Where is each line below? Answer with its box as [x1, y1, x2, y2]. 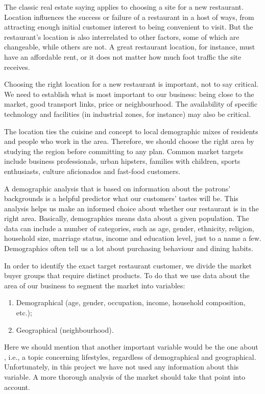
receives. [4, 61, 30, 72]
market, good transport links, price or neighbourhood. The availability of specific [4, 98, 257, 109]
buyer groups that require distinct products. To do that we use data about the [4, 270, 250, 281]
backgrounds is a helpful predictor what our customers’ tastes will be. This [4, 193, 238, 204]
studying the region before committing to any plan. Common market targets [4, 145, 244, 156]
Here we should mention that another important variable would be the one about [4, 341, 258, 352]
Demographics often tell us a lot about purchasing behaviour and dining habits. [4, 243, 253, 254]
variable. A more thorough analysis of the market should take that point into [4, 372, 246, 382]
